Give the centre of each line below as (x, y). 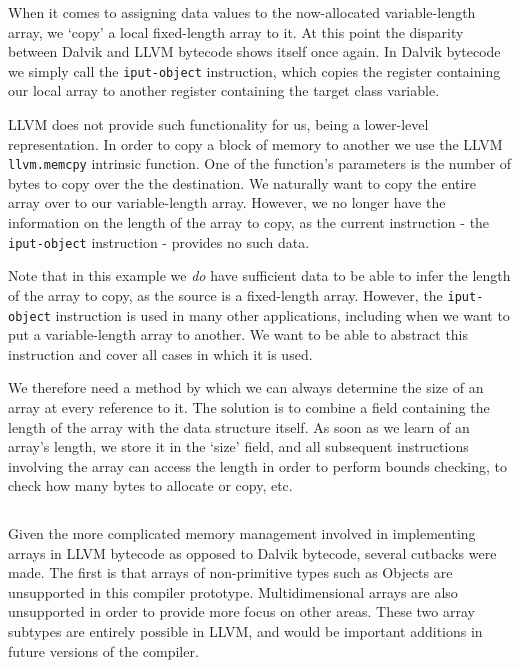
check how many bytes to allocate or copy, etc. (150, 485)
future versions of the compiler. (103, 650)
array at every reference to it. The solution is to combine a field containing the (249, 407)
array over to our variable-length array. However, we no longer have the (227, 202)
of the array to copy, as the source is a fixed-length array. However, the (225, 294)
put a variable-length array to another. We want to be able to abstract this (238, 334)
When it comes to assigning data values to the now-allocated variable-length (242, 12)
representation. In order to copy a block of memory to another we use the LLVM (255, 143)
